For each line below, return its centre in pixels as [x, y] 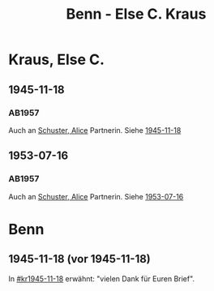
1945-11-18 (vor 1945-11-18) [80, 259]
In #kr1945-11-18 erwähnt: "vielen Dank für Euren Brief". [102, 278]
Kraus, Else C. [57, 60]
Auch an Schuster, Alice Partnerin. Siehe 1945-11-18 [95, 130]
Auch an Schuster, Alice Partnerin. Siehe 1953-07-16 [96, 196]
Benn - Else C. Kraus [136, 14]
